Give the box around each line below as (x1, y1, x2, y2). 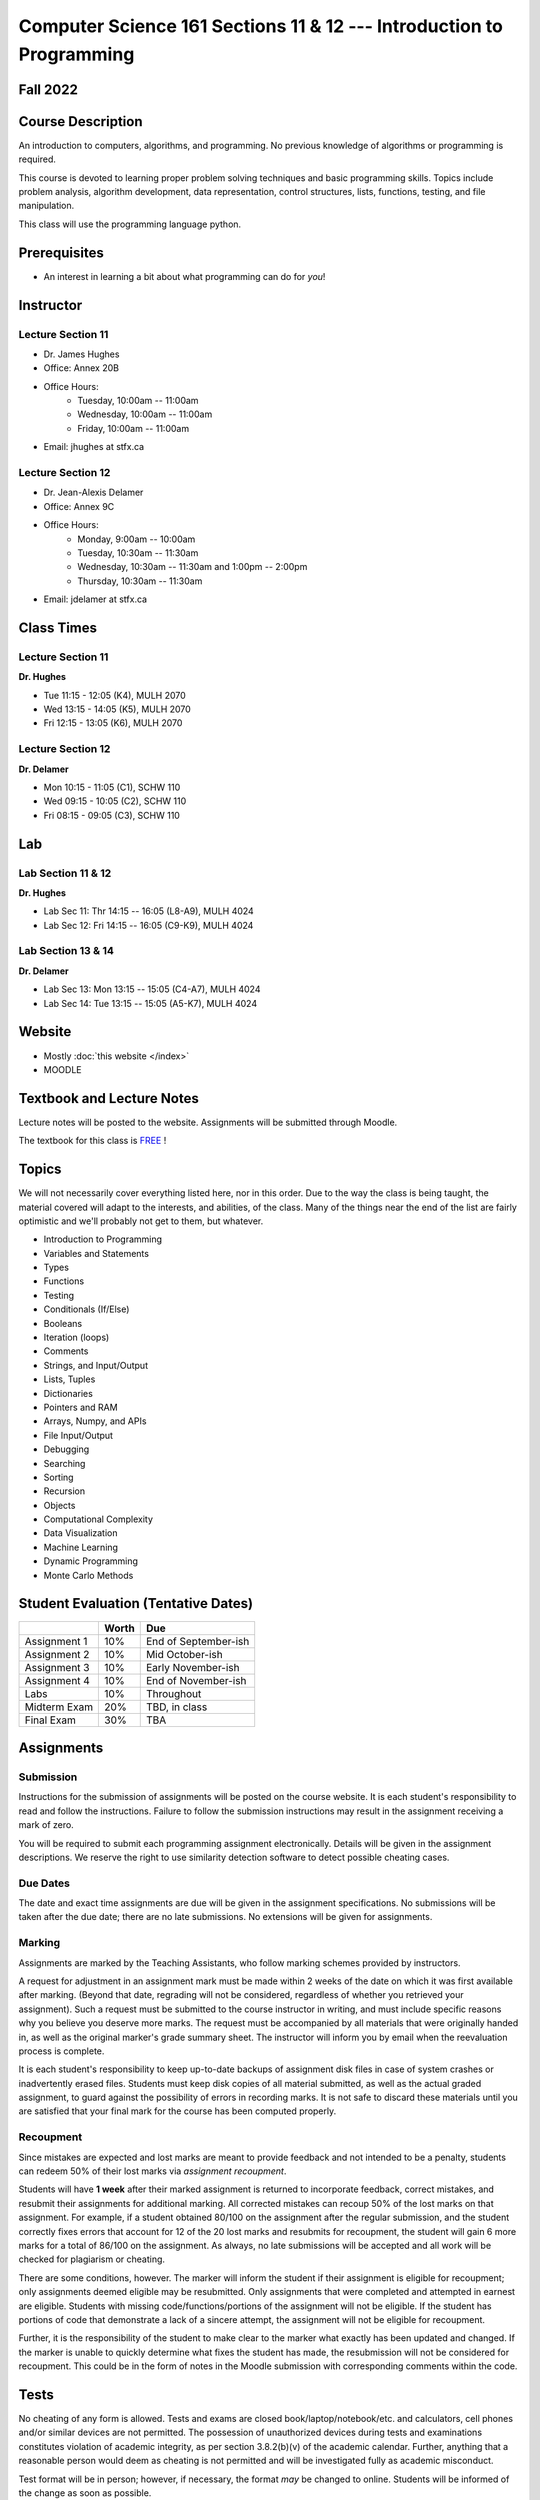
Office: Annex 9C (43, 500, 115, 512)
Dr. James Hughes (43, 348, 120, 360)
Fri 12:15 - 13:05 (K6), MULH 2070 (43, 717, 183, 729)
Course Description (18, 113, 143, 130)
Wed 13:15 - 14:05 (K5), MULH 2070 (43, 703, 192, 715)
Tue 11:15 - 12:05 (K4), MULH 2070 (43, 689, 187, 701)
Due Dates (18, 1876, 70, 1890)
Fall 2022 (18, 81, 79, 98)
